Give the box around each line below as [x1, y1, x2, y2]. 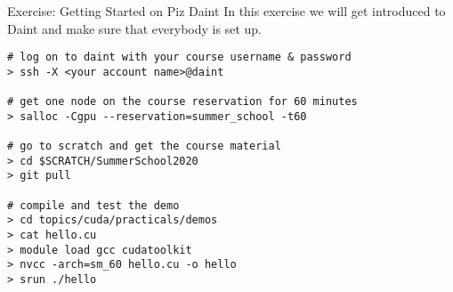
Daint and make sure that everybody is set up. [7, 19, 262, 37]
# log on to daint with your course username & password [7, 51, 352, 64]
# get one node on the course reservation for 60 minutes [7, 95, 358, 109]
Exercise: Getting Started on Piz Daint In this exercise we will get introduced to [7, 2, 446, 20]
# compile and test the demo [7, 199, 180, 212]
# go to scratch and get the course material [7, 140, 281, 153]
